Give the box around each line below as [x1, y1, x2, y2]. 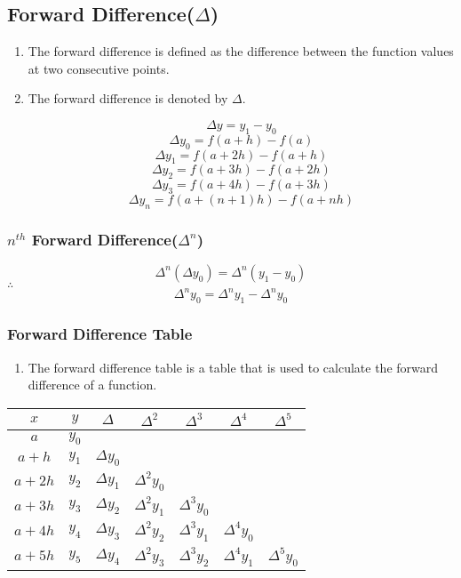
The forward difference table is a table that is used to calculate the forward [28, 357, 439, 376]
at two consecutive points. [28, 59, 170, 77]
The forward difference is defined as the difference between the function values [28, 42, 454, 60]
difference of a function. [28, 375, 157, 394]
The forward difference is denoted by [28, 89, 228, 108]
